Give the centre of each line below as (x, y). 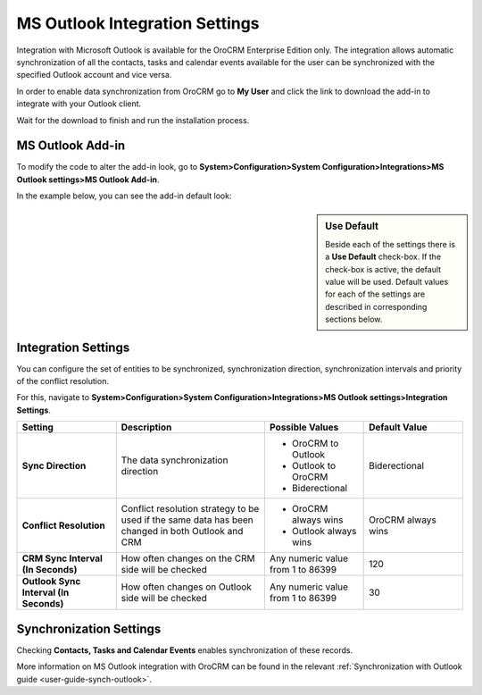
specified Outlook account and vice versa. (94, 75)
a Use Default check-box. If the (383, 257)
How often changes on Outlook (186, 587)
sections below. (354, 319)
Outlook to (314, 466)
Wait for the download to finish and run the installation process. (133, 120)
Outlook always (324, 532)
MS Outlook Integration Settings (138, 23)
